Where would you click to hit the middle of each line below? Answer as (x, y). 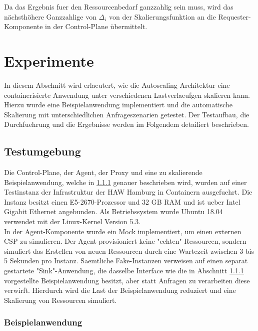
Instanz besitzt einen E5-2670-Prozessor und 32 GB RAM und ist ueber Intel (122, 201)
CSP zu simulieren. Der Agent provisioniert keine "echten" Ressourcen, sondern (125, 241)
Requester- (234, 16)
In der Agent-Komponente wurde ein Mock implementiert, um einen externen (123, 231)
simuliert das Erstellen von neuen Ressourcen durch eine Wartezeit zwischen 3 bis (129, 251)
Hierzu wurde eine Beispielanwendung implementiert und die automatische (118, 105)
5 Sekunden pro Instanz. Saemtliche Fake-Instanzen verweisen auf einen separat (126, 261)
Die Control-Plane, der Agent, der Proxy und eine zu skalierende (103, 172)
